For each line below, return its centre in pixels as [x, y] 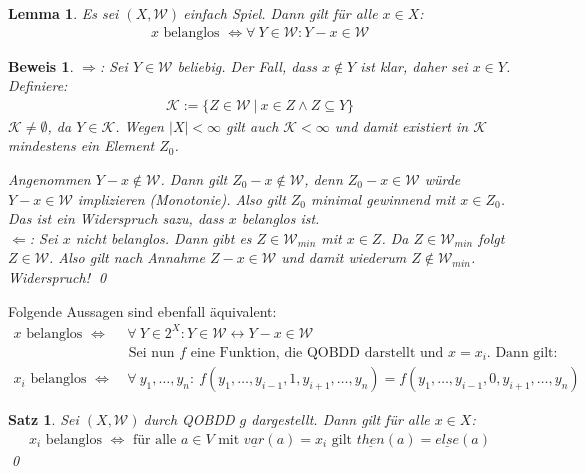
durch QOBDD [189, 419]
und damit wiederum [344, 257]
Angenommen [49, 179]
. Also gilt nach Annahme [127, 257]
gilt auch [252, 125]
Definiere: [38, 85]
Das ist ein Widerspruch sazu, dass [116, 218]
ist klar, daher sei [414, 65]
